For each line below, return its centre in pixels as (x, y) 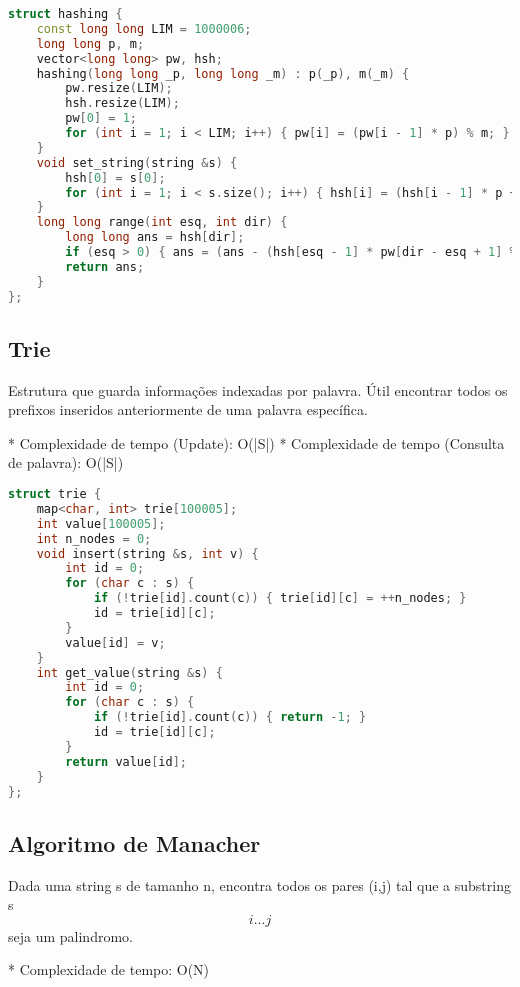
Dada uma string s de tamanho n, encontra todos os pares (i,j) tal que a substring (259, 884)
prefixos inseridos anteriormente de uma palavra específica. (188, 409)
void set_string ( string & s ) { (137, 162)
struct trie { (55, 494)
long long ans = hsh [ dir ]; (155, 237)
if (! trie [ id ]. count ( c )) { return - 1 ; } (230, 717)
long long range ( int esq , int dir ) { (162, 222)
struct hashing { (65, 14)
